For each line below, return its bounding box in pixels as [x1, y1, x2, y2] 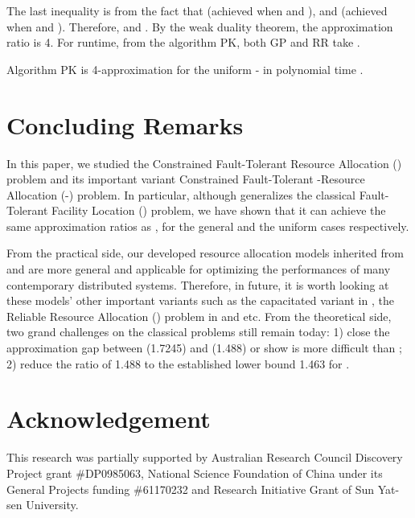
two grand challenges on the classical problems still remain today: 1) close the [6, 323, 390, 340]
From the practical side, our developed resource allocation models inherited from [6, 245, 404, 261]
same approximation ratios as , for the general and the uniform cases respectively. [6, 217, 409, 234]
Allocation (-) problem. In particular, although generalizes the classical [6, 186, 356, 203]
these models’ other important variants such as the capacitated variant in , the [6, 292, 394, 309]
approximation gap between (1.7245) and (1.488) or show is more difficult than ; [6, 339, 402, 356]
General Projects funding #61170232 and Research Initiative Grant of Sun [6, 480, 375, 497]
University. [26, 496, 79, 513]
